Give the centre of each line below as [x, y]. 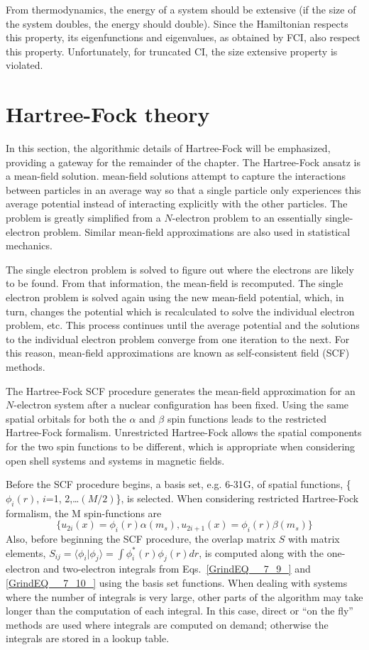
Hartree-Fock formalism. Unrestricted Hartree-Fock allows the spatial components [184, 432]
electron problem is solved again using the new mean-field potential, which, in [175, 297]
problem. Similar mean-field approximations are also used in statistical [197, 231]
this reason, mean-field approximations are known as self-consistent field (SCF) [178, 353]
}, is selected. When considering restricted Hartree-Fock [237, 498]
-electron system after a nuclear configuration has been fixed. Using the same [181, 405]
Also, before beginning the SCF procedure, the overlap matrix [141, 538]
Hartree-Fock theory [108, 114]
